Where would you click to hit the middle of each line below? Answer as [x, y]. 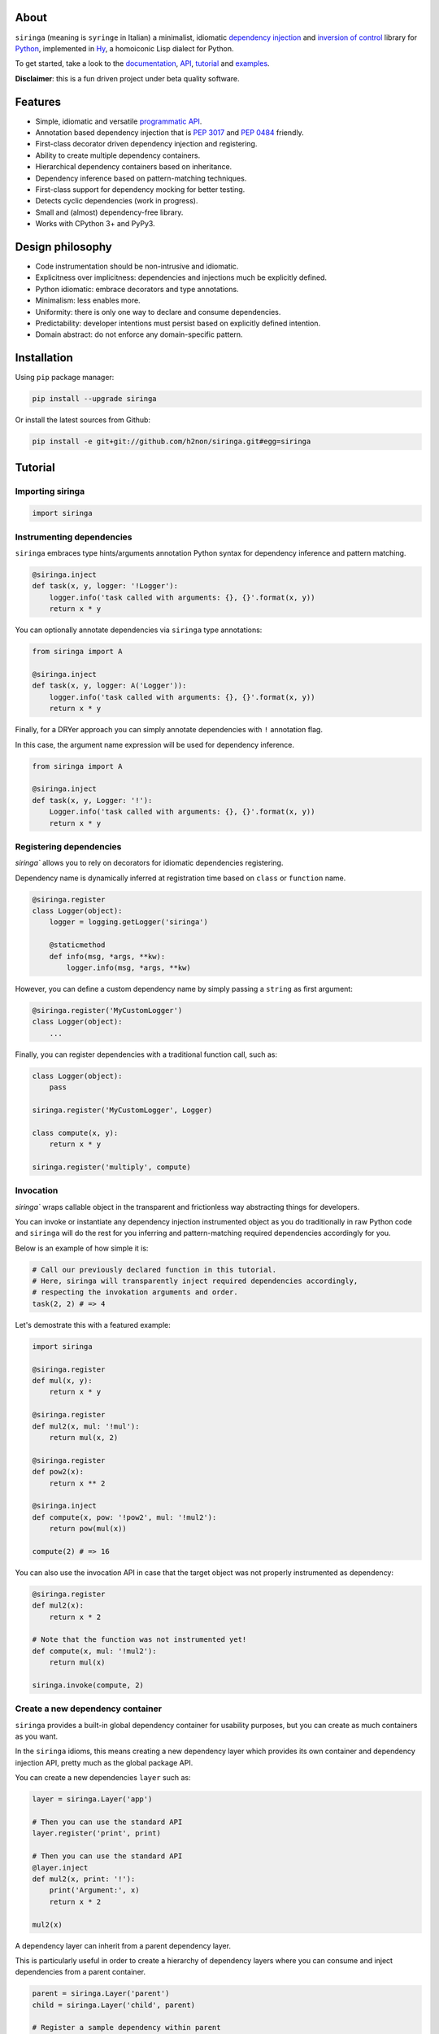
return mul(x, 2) [84, 1437]
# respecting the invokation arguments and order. [135, 1292]
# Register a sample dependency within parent [126, 2027]
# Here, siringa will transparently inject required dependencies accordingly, [195, 1281]
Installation [44, 358]
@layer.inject [60, 1868]
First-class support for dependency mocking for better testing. [140, 189]
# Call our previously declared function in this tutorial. [154, 1270]
